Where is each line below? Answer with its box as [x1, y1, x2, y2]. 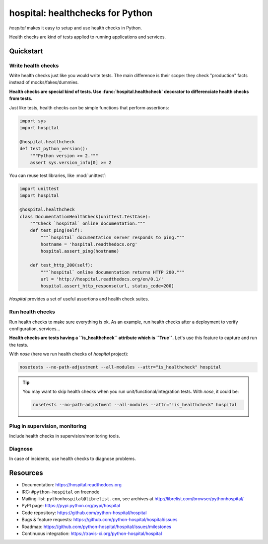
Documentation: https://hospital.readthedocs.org [21, 482, 122, 488]
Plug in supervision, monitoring [9, 423, 87, 430]
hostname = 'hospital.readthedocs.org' [40, 242, 137, 247]
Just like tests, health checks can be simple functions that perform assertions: [9, 104, 169, 110]
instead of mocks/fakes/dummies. [9, 80, 79, 86]
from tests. [9, 95, 33, 101]
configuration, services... [9, 326, 61, 332]
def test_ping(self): [30, 228, 83, 233]
